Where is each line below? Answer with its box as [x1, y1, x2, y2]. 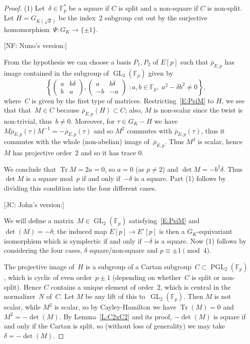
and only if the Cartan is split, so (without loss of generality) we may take [4, 321, 225, 331]
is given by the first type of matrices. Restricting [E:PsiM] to [32, 95, 214, 105]
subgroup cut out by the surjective [104, 13, 208, 23]
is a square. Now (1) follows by [154, 235, 247, 246]
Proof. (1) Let [4, 3, 45, 13]
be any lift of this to [85, 291, 146, 301]
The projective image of [4, 261, 75, 271]
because [56, 105, 80, 115]
